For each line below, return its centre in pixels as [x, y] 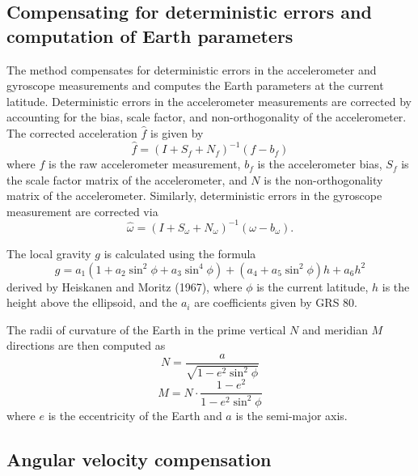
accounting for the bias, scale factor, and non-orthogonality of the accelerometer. [207, 117]
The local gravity [49, 253]
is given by [177, 132]
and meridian [335, 329]
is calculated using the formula [180, 253]
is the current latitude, [312, 286]
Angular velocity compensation [139, 459]
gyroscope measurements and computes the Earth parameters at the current [195, 85]
